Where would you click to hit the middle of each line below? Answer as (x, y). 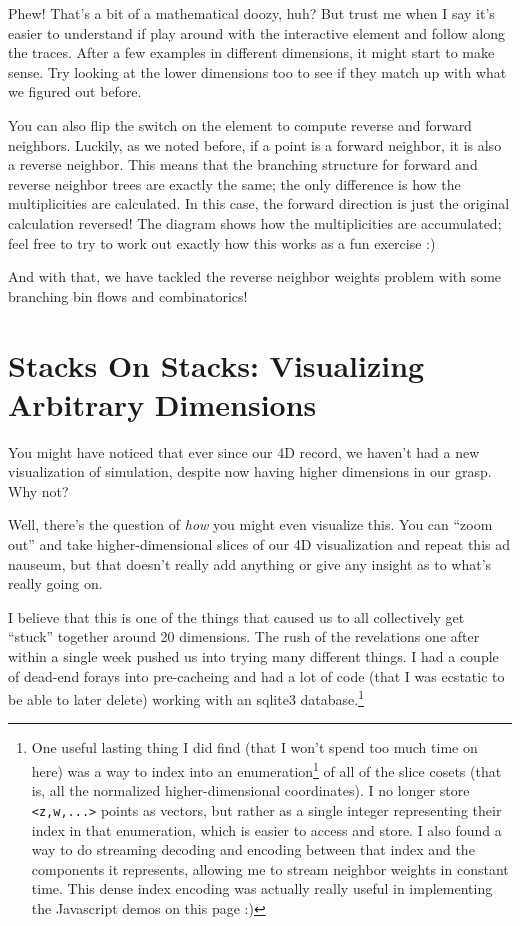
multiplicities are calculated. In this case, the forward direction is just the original (259, 203)
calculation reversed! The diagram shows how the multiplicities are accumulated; (255, 222)
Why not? (38, 490)
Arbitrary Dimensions (162, 403)
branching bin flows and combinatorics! (128, 295)
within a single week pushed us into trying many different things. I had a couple (253, 655)
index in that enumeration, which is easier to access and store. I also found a (266, 829)
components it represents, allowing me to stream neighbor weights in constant (270, 868)
